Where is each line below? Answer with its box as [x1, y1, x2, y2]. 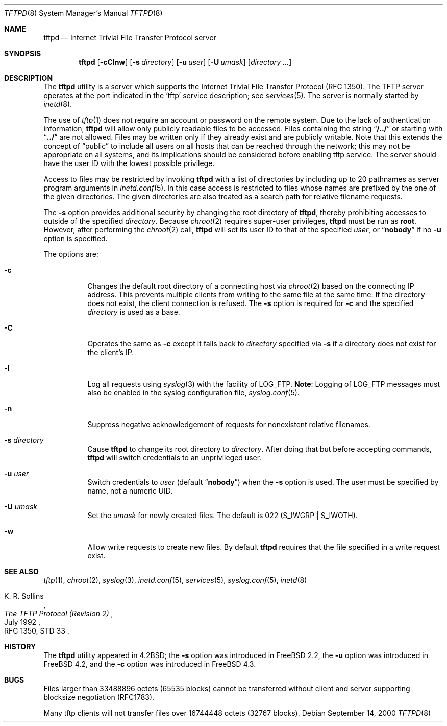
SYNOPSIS [4, 49, 41, 58]
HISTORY [4, 642, 36, 651]
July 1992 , [4, 618, 41, 626]
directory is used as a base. [87, 308, 180, 316]
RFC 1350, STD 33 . [4, 626, 69, 635]
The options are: [43, 250, 98, 259]
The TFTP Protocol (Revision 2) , [4, 609, 113, 618]
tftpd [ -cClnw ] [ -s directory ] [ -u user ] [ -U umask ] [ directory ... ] [79, 58, 292, 66]
